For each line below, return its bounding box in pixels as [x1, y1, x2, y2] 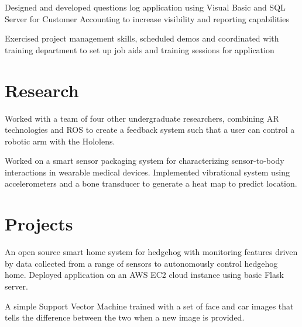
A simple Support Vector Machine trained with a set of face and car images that [5, 300, 294, 312]
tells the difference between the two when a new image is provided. [5, 311, 245, 323]
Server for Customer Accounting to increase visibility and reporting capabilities [5, 12, 289, 25]
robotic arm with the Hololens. [5, 135, 115, 147]
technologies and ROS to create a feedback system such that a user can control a [5, 123, 295, 136]
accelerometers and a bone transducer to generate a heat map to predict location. [5, 177, 297, 190]
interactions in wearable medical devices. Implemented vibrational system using [5, 166, 290, 178]
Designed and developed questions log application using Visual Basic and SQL [5, 1, 286, 13]
